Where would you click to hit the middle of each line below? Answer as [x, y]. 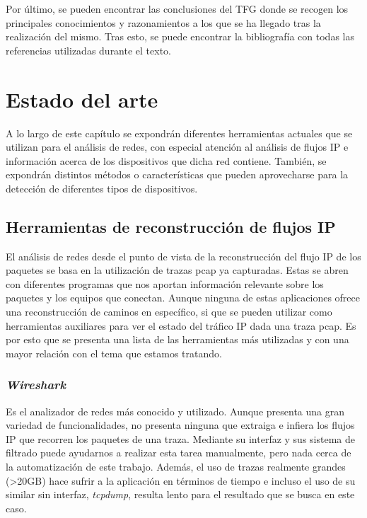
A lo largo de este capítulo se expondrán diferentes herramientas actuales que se [179, 133]
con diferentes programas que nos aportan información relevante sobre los [165, 283]
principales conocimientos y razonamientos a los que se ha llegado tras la [163, 22]
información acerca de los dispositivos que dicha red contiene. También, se [166, 160]
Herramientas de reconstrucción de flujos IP [171, 226]
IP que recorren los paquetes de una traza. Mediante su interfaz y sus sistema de [180, 438]
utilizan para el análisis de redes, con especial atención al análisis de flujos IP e [177, 147]
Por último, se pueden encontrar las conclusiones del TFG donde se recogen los [177, 8]
